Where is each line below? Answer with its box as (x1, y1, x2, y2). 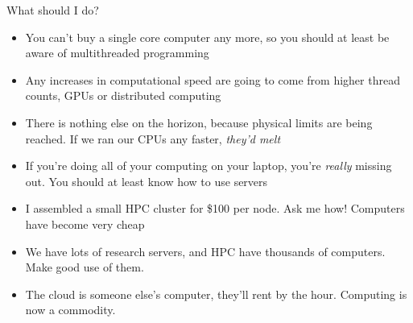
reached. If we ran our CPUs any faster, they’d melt (25, 130, 281, 147)
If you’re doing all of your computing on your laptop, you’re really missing (25, 157, 392, 174)
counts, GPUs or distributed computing (25, 87, 221, 104)
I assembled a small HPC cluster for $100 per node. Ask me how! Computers (25, 200, 405, 217)
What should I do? (6, 2, 99, 18)
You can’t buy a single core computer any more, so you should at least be (25, 28, 390, 45)
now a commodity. (25, 301, 116, 318)
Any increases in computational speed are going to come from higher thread (25, 71, 400, 88)
